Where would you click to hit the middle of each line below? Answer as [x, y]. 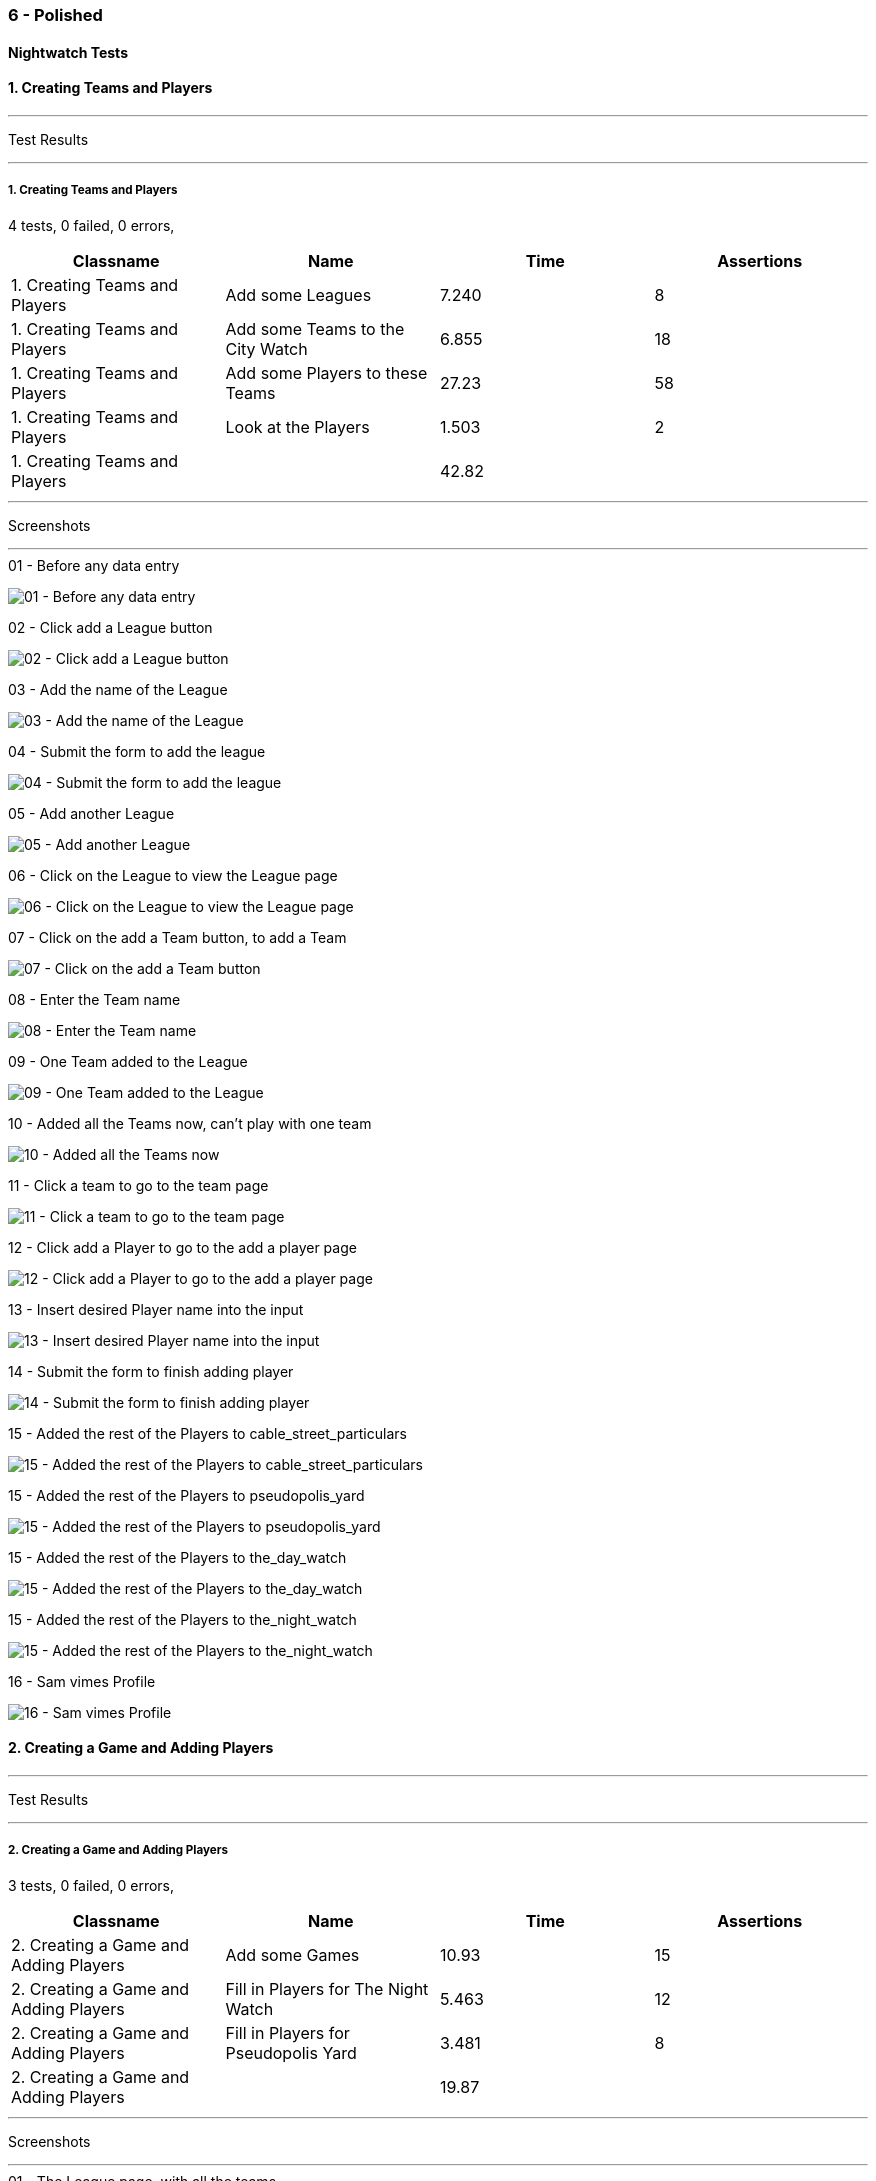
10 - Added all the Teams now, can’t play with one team [190, 1123]
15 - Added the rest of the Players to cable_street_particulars [207, 1433]
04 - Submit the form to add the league [137, 751]
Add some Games [292, 1954]
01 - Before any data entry [94, 565]
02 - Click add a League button [110, 627]
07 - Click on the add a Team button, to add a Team [177, 937]
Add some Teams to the [315, 328]
